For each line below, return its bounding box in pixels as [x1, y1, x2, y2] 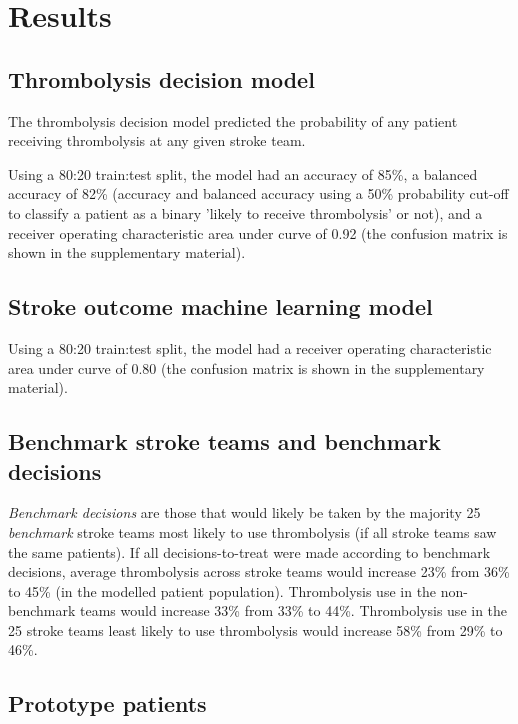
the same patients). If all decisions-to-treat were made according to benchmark [8, 541, 491, 562]
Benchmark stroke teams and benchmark [8, 426, 441, 457]
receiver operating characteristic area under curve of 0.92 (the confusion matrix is [8, 222, 508, 243]
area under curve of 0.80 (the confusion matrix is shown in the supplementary [8, 357, 485, 378]
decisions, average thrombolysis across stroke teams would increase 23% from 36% [8, 561, 510, 582]
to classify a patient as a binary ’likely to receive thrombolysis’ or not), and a [8, 202, 483, 223]
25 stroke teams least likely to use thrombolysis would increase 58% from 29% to [8, 619, 503, 640]
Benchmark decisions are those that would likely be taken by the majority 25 [8, 502, 481, 523]
